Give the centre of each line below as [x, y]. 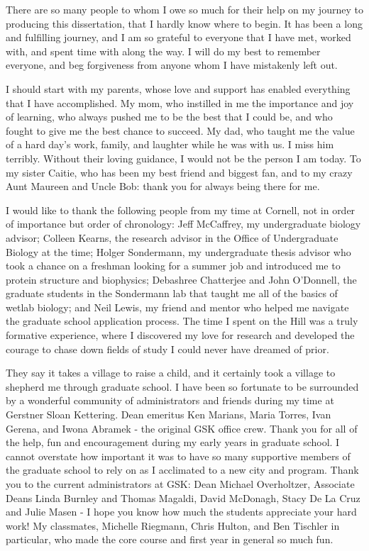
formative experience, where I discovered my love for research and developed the [180, 335]
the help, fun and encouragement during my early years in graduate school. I [173, 442]
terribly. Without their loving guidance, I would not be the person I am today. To [183, 158]
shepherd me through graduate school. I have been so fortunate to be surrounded [182, 386]
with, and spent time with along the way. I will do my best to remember [163, 51]
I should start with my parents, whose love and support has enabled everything [178, 88]
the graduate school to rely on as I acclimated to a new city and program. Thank [182, 470]
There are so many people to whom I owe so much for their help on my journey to [184, 9]
